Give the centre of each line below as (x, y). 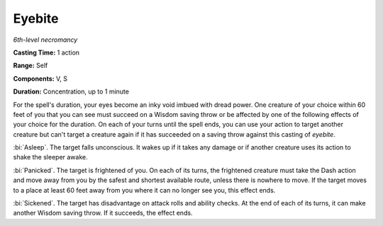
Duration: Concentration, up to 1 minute (71, 91)
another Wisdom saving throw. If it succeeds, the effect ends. (103, 213)
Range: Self (30, 66)
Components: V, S (40, 79)
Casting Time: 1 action (46, 52)
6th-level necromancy (45, 40)
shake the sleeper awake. (50, 157)
